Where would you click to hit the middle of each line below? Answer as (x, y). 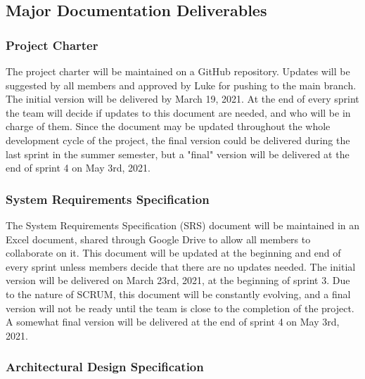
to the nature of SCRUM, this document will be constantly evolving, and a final (178, 294)
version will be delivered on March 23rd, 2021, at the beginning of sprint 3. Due (178, 280)
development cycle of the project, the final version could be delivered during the (178, 140)
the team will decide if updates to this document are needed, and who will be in (178, 112)
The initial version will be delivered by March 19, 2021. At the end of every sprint (182, 99)
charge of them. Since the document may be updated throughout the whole (168, 126)
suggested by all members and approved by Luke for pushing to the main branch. (181, 85)
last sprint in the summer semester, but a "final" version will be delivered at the (178, 154)
